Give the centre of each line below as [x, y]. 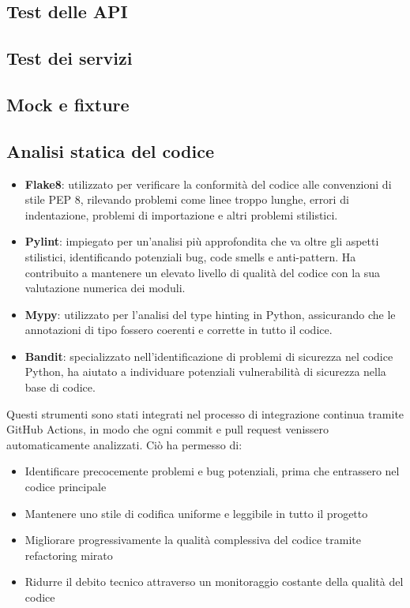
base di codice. [60, 387]
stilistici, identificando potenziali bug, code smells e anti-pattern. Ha [190, 256]
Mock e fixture [68, 104]
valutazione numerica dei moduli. [105, 288]
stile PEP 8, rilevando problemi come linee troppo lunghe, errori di [187, 199]
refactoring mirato [69, 555]
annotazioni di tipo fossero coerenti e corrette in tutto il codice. [179, 330]
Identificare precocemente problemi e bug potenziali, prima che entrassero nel [212, 471]
